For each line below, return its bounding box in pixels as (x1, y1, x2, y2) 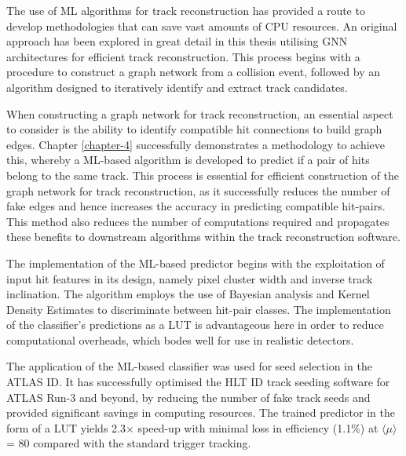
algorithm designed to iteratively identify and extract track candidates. (6, 78, 348, 95)
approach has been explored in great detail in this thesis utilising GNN (6, 33, 348, 49)
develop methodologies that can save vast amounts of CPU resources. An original (6, 17, 397, 34)
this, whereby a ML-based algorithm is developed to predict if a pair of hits (6, 151, 370, 168)
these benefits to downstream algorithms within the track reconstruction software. (6, 228, 401, 245)
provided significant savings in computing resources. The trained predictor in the (6, 404, 395, 421)
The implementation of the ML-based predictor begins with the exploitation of (6, 254, 385, 271)
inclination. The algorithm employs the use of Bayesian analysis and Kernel (6, 286, 370, 302)
